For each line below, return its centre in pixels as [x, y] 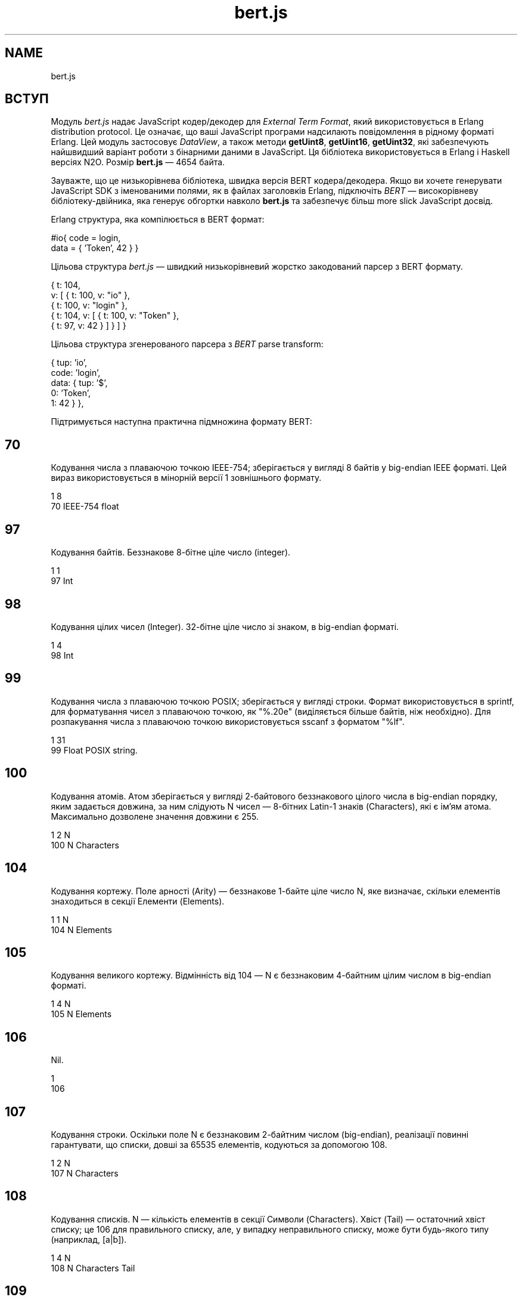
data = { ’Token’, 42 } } [95, 248]
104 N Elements [81, 930]
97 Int [62, 581]
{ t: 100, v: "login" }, [89, 305]
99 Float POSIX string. [94, 750]
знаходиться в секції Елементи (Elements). [138, 901]
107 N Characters [85, 1174]
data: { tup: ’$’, [79, 383]
